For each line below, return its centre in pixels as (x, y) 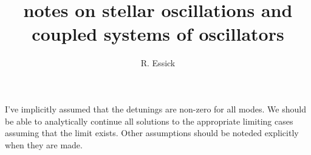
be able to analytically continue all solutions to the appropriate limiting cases (149, 121)
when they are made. (44, 144)
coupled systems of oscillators (158, 34)
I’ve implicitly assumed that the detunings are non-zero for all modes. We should (155, 108)
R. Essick (158, 63)
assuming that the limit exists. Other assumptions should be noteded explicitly (152, 133)
